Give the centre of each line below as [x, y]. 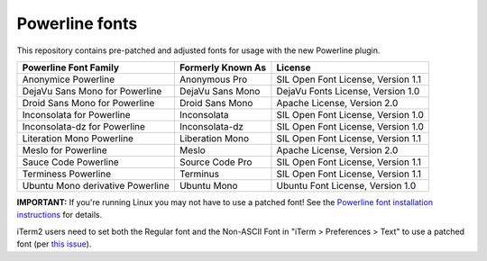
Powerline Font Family [71, 67]
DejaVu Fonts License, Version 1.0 [348, 91]
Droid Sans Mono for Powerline [88, 103]
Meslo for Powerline [64, 150]
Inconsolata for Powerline [76, 114]
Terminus [199, 174]
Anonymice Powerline [69, 79]
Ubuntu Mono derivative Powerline [96, 185]
